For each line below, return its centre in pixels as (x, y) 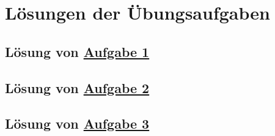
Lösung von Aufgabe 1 (77, 51)
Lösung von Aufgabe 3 (77, 123)
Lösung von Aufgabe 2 (77, 87)
